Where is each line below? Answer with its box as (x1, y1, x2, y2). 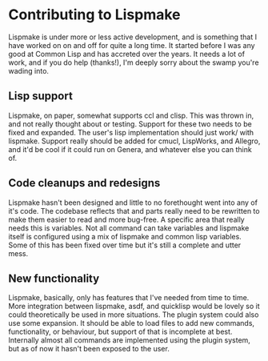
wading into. (8, 66, 50, 75)
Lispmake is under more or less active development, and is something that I (8, 32, 258, 42)
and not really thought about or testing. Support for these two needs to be (8, 118, 252, 129)
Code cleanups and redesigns (8, 176, 161, 190)
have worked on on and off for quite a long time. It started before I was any (8, 40, 255, 50)
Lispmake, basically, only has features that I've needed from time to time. (8, 293, 250, 303)
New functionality (8, 271, 100, 285)
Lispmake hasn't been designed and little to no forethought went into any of (8, 198, 258, 207)
